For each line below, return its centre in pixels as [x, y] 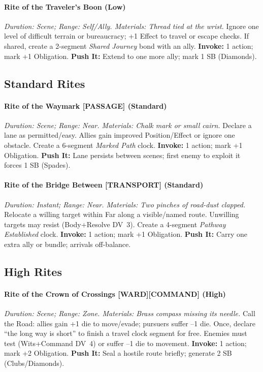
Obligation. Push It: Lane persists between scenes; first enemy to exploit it [122, 155]
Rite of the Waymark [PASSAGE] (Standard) [86, 105]
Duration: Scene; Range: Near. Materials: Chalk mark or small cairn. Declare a [128, 125]
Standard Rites [45, 83]
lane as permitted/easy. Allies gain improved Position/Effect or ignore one [120, 135]
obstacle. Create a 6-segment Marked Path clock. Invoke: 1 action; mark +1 [123, 145]
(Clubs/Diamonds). [34, 363]
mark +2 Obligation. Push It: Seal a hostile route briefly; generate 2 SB [118, 353]
